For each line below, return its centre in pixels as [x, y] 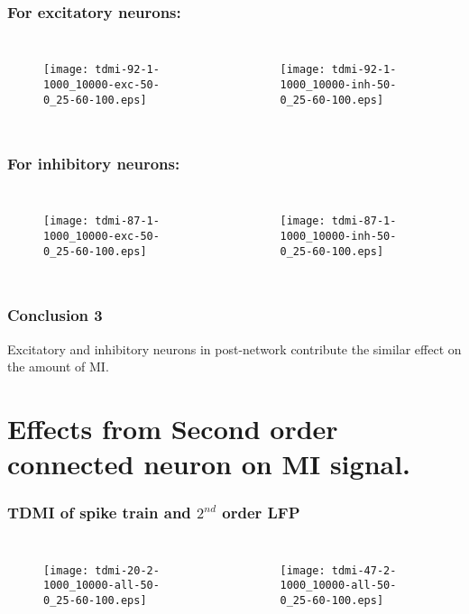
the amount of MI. [58, 367]
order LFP [261, 513]
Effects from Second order [173, 428]
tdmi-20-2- [127, 570]
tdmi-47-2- [364, 570]
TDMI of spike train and [99, 513]
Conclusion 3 [55, 315]
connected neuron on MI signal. [209, 464]
